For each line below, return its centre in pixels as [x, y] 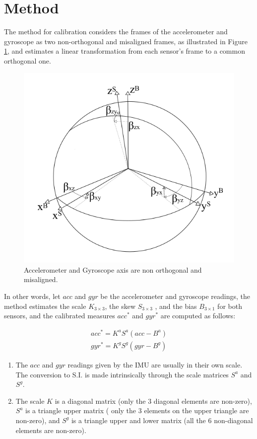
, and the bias [176, 306]
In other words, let [32, 296]
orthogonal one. [28, 60]
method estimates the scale [45, 306]
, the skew [120, 306]
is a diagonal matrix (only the [100, 401]
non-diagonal [233, 420]
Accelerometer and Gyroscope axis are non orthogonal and [113, 269]
